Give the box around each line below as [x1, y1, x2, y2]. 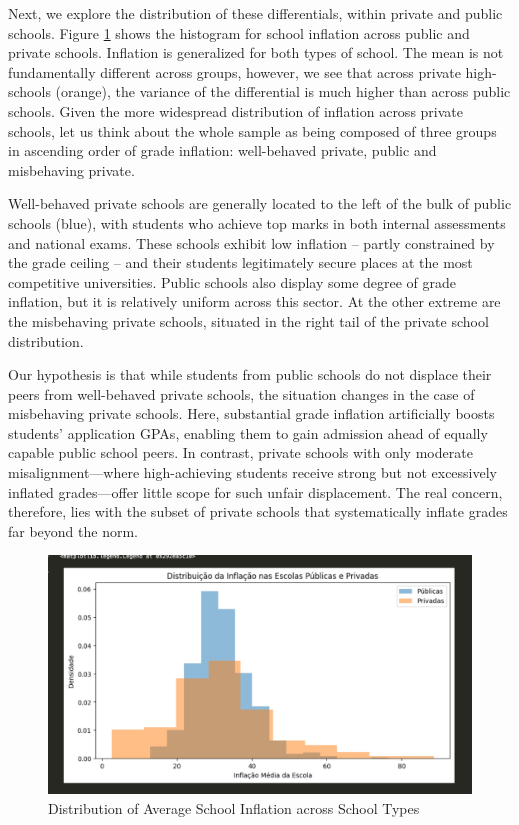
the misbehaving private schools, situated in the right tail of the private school [8, 310, 489, 331]
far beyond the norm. [8, 520, 138, 541]
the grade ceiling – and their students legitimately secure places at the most [8, 252, 473, 273]
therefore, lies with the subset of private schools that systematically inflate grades [8, 501, 508, 522]
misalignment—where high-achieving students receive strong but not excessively [8, 462, 497, 483]
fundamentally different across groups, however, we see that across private [8, 61, 461, 82]
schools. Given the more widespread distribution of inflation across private [8, 100, 463, 121]
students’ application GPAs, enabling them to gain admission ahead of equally [8, 422, 488, 443]
